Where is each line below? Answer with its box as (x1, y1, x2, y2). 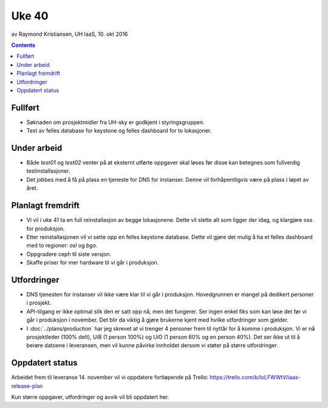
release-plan (11, 382, 43, 389)
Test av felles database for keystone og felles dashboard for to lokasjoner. (26, 127, 212, 134)
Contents (11, 41, 36, 49)
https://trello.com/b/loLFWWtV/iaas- (210, 374, 301, 381)
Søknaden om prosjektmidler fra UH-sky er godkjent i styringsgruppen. (26, 119, 205, 126)
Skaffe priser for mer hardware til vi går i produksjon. (26, 259, 159, 266)
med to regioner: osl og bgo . (26, 242, 98, 249)
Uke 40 (11, 9, 49, 22)
